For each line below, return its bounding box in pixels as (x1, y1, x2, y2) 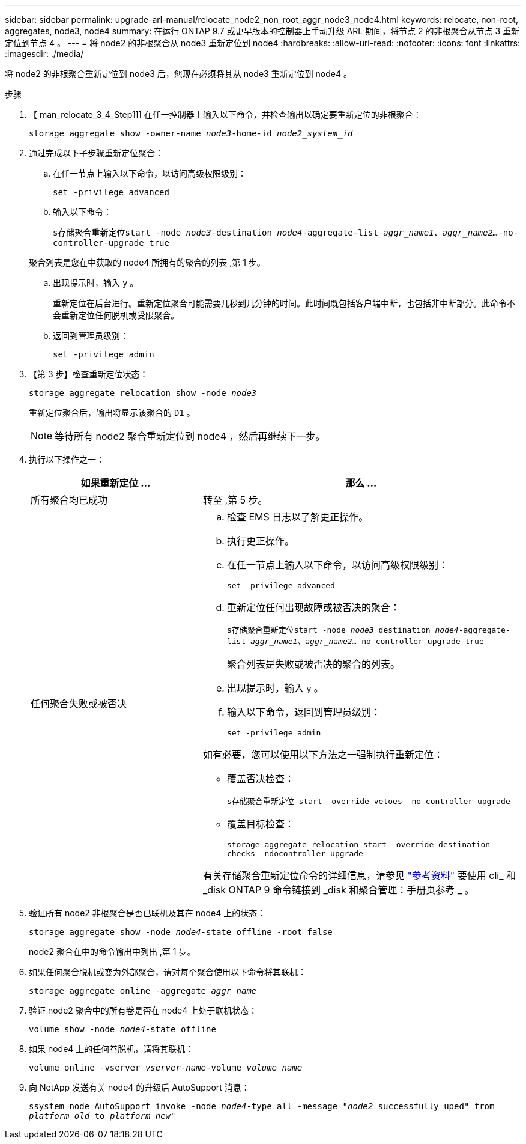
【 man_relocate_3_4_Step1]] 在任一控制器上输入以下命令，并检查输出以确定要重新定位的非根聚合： (29, 109, 422, 120)
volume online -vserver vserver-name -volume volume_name (29, 1063, 303, 1072)
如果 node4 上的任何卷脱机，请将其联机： (29, 1044, 194, 1054)
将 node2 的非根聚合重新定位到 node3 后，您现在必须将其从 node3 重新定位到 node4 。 (5, 68, 352, 79)
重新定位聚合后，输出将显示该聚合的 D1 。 (29, 407, 195, 418)
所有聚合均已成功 (31, 494, 108, 506)
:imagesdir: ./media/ (5, 49, 84, 59)
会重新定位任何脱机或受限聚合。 (53, 310, 179, 320)
